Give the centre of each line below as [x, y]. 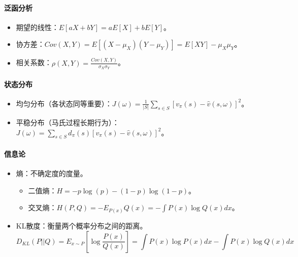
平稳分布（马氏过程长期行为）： [68, 122]
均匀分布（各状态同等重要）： [64, 103]
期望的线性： [37, 27]
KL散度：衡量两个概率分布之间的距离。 [81, 225]
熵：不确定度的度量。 [52, 173]
